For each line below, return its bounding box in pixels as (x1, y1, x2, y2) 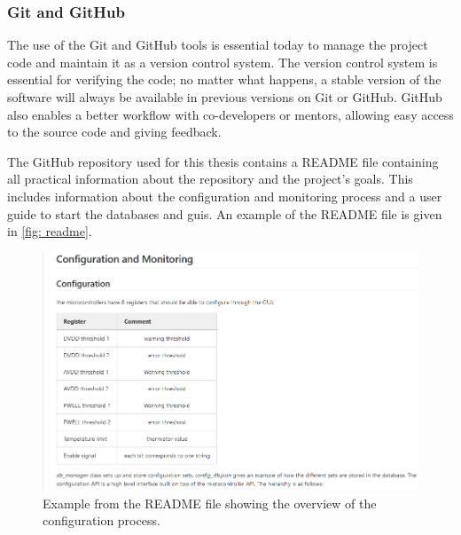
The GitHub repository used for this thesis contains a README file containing (7, 152, 439, 170)
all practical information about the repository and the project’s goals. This (7, 169, 413, 188)
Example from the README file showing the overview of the (43, 493, 377, 512)
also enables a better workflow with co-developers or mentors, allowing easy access (7, 105, 454, 123)
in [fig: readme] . (7, 222, 92, 240)
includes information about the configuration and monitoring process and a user (7, 186, 442, 205)
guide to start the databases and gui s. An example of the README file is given (7, 204, 442, 223)
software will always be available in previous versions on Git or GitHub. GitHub (7, 88, 442, 106)
